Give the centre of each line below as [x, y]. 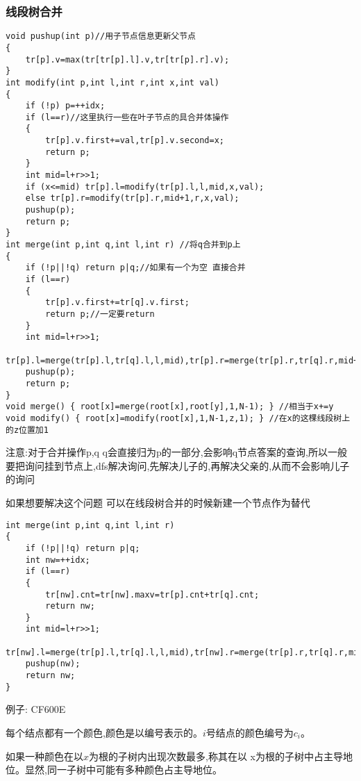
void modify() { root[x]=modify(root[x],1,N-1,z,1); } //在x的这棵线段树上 [178, 418]
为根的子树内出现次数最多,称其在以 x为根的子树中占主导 [216, 756]
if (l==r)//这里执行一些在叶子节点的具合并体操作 [127, 117]
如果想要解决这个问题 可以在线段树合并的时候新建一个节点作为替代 [158, 502]
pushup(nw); [53, 664]
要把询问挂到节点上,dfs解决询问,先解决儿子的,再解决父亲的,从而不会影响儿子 [178, 465]
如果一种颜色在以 [44, 756]
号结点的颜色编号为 [250, 732]
